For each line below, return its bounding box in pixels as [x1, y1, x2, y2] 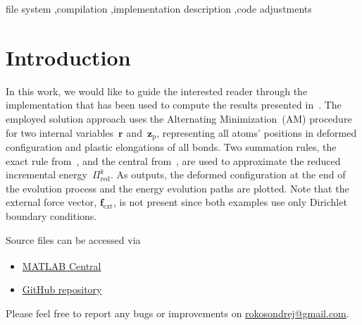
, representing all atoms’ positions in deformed [156, 125, 357, 140]
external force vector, [6, 195, 97, 209]
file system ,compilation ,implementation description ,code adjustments [6, 1, 312, 16]
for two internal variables [6, 125, 114, 140]
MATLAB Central [22, 258, 101, 273]
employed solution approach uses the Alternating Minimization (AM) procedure [6, 111, 352, 125]
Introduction [6, 42, 131, 71]
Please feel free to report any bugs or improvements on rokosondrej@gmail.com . [6, 305, 349, 320]
